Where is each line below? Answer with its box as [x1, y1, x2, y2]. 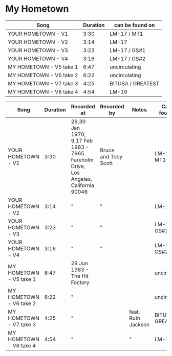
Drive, [71, 162, 85, 170]
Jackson [129, 321, 150, 328]
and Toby [100, 153, 123, 160]
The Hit [71, 272, 89, 279]
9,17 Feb [71, 137, 93, 144]
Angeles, [71, 175, 92, 182]
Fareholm [71, 156, 94, 163]
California [71, 182, 95, 189]
